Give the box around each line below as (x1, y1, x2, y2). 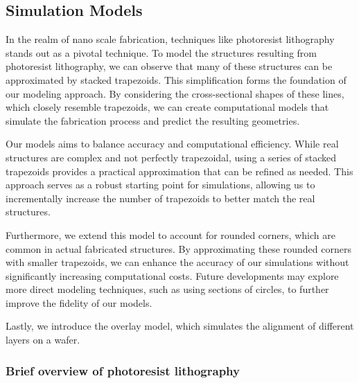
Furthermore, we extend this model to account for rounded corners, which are (6, 227, 335, 242)
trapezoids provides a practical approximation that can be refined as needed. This (6, 163, 353, 178)
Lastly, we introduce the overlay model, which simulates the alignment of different (6, 319, 354, 333)
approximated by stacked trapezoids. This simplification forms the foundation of (6, 72, 347, 87)
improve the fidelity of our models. (6, 295, 152, 310)
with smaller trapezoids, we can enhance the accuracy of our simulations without (6, 255, 349, 269)
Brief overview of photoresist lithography (6, 362, 240, 379)
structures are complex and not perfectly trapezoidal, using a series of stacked (6, 150, 337, 164)
